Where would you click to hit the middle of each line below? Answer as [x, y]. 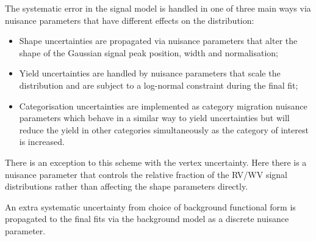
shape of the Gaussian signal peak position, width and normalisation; [149, 52]
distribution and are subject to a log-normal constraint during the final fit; [159, 85]
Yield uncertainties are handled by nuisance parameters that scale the [150, 73]
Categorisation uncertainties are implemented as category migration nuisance [163, 106]
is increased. [42, 142]
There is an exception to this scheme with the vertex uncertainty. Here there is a [156, 162]
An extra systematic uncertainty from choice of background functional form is [150, 206]
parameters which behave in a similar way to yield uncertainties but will [154, 118]
